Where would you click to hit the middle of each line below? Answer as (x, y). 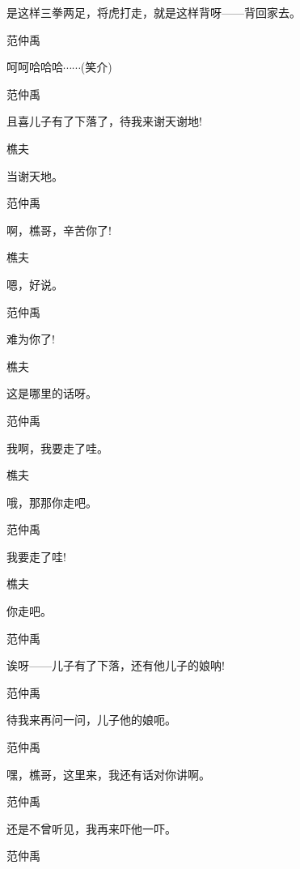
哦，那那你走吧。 (52, 502)
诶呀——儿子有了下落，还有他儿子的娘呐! (116, 665)
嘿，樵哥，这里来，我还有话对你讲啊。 (108, 774)
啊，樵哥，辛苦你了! (59, 230)
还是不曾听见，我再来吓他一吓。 (91, 828)
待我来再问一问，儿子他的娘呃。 (91, 720)
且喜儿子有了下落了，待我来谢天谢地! (104, 121)
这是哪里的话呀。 (52, 393)
